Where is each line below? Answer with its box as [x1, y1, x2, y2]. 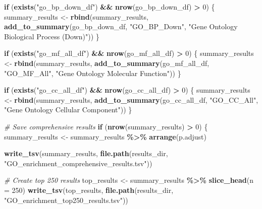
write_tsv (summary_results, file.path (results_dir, [4, 148, 168, 159]
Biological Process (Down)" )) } [4, 31, 99, 41]
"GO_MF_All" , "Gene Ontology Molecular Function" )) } [4, 67, 181, 78]
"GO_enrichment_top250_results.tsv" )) [4, 194, 128, 205]
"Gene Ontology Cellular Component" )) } [4, 104, 132, 115]
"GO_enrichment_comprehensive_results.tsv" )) [4, 158, 152, 168]
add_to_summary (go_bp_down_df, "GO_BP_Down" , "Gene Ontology [4, 21, 238, 32]
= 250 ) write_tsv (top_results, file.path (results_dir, [4, 184, 174, 195]
